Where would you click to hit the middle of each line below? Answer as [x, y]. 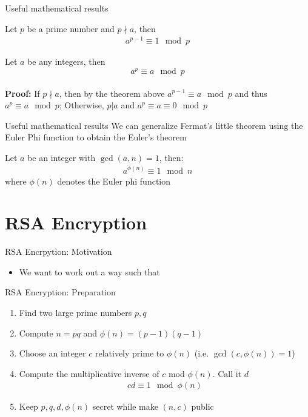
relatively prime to [129, 353]
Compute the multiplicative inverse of [89, 373]
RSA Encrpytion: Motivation [59, 251]
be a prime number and [71, 28]
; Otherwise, [82, 105]
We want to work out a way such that [89, 271]
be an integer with [62, 157]
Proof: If [22, 93]
